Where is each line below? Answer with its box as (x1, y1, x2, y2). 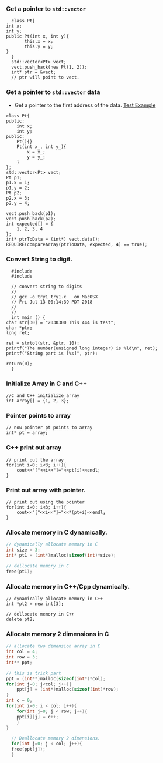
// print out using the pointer (6, 499, 85, 505)
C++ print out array (6, 443, 62, 452)
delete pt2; (6, 616, 35, 623)
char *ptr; (6, 325, 33, 331)
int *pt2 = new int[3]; (6, 601, 64, 607)
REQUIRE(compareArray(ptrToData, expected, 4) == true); (6, 241, 148, 247)
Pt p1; (6, 174, 22, 180)
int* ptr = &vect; (11, 69, 57, 75)
